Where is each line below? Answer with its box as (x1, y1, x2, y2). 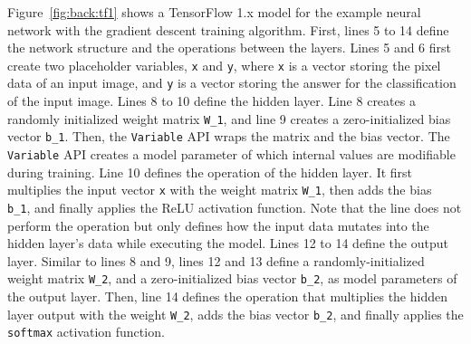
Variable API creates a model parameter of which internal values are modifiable (7, 145, 456, 163)
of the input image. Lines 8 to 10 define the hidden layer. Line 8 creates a (7, 91, 416, 110)
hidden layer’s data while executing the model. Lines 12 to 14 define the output (7, 234, 448, 253)
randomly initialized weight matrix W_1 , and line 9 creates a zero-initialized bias (7, 109, 451, 128)
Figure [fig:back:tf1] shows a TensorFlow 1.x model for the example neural (7, 3, 421, 21)
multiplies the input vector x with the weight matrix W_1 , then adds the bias (7, 180, 432, 199)
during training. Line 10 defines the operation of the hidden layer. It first (7, 162, 413, 181)
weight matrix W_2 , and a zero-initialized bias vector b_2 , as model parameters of (7, 269, 457, 288)
